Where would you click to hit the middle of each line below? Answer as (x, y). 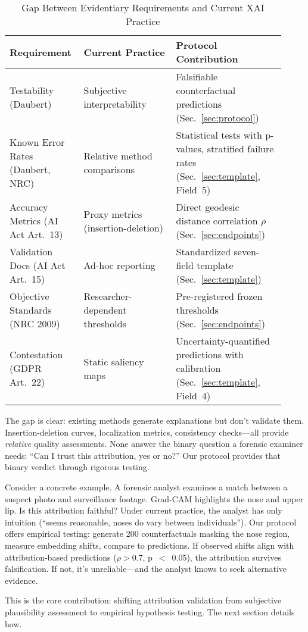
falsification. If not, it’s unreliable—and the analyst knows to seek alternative (146, 569)
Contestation (36, 354)
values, (190, 148)
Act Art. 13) (36, 234)
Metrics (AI (34, 220)
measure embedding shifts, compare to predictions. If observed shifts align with (150, 545)
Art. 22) (27, 382)
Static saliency (114, 361)
